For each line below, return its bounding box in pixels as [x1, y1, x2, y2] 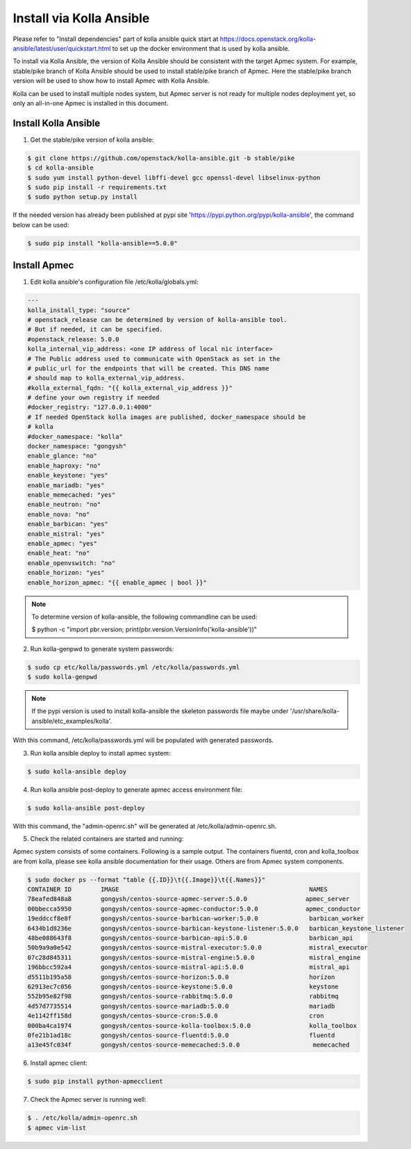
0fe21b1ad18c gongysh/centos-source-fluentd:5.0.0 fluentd [27, 1031, 335, 1039]
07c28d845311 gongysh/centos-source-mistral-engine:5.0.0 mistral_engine [27, 953, 361, 961]
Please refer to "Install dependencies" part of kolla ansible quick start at [12, 35, 219, 43]
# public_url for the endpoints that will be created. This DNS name [27, 364, 269, 372]
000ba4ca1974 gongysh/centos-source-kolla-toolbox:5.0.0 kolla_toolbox [27, 1022, 358, 1029]
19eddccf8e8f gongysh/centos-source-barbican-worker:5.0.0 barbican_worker [27, 915, 364, 922]
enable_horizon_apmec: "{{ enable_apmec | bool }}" [27, 578, 208, 587]
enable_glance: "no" [27, 452, 97, 460]
